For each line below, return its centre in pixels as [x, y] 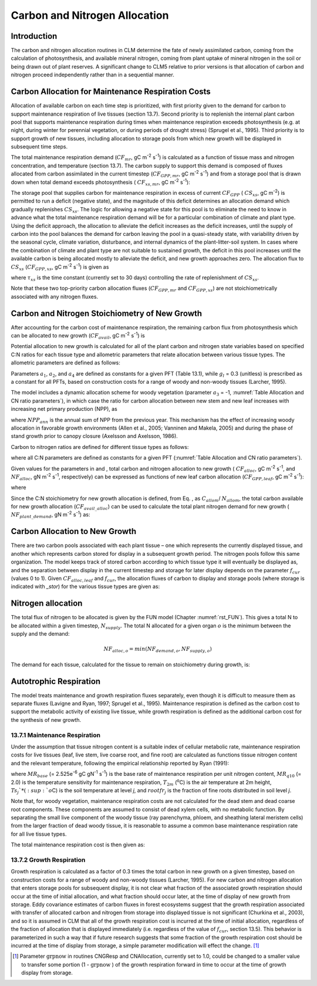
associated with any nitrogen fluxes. [55, 296]
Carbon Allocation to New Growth [74, 531]
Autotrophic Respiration [56, 681]
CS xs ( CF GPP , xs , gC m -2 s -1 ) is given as [60, 267]
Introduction [34, 36]
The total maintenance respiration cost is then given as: [78, 845]
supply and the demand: [40, 634]
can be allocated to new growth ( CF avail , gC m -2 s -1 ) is [78, 336]
